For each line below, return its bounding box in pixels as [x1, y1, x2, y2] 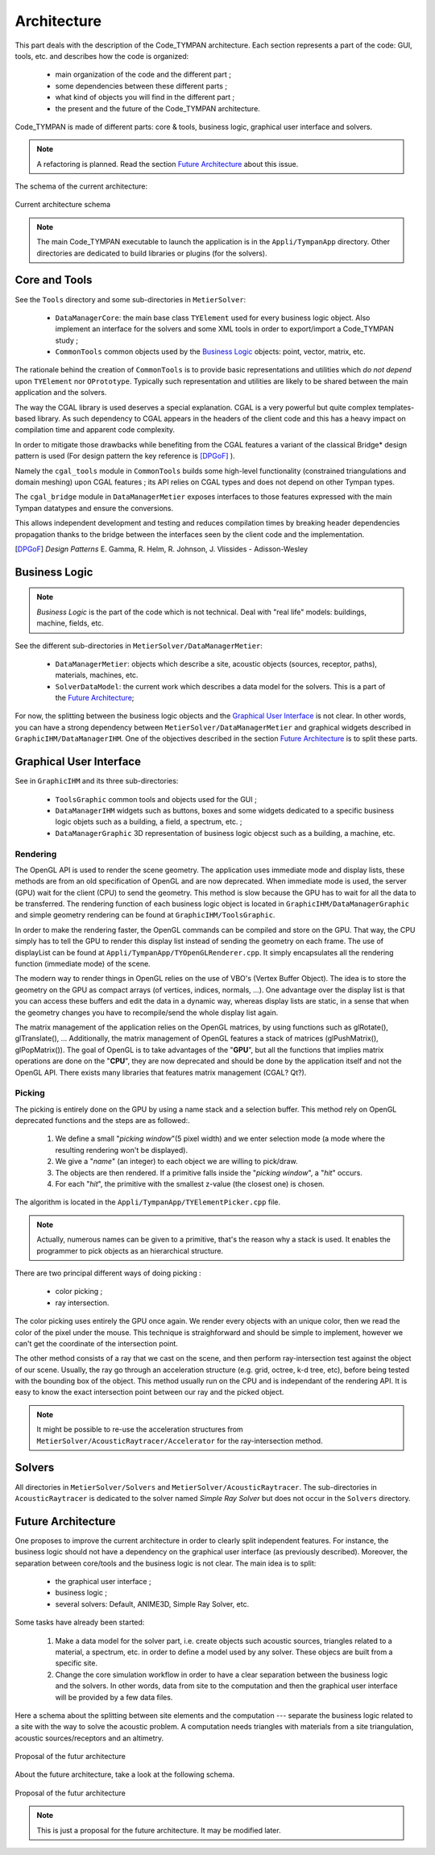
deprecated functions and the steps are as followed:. [14, 1116, 191, 1125]
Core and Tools [14, 273, 93, 287]
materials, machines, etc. [55, 670, 139, 680]
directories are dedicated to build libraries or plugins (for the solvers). [36, 248, 267, 258]
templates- [378, 402, 415, 412]
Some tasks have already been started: [14, 1617, 145, 1628]
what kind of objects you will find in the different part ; [55, 93, 235, 102]
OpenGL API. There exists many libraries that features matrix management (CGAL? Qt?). [14, 1067, 307, 1077]
